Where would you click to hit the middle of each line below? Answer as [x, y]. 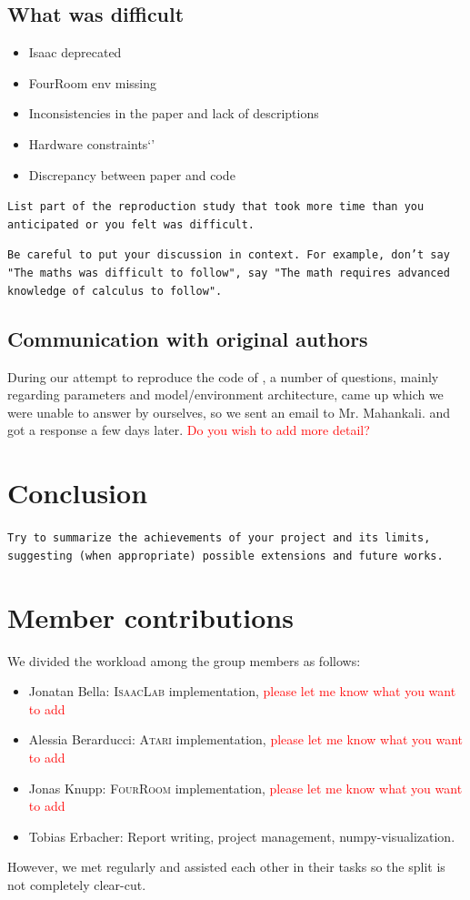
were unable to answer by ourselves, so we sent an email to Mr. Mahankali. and [229, 412]
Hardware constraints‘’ [92, 143]
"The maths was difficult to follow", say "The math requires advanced [229, 273]
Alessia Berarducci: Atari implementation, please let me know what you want [246, 739]
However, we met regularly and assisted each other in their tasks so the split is [226, 867]
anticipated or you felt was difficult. [131, 224]
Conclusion [78, 493]
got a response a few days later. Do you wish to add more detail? [189, 430]
